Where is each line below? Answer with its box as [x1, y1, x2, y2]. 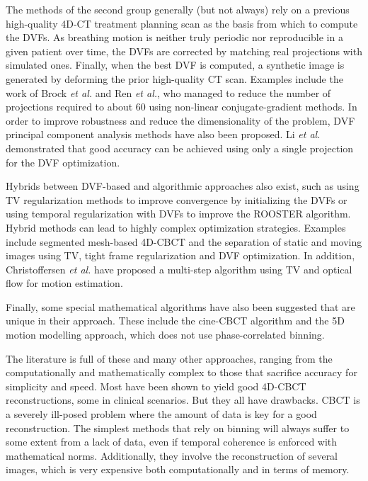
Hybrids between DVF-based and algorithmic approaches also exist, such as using [6, 179, 360, 193]
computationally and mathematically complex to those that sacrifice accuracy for [6, 365, 357, 380]
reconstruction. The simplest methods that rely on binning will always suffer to [6, 420, 350, 435]
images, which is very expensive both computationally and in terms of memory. [6, 462, 350, 477]
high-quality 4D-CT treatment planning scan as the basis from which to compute [6, 16, 358, 30]
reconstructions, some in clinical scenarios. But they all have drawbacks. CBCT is [6, 392, 360, 407]
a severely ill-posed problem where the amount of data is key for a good [6, 407, 317, 421]
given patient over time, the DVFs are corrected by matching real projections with [6, 43, 362, 58]
